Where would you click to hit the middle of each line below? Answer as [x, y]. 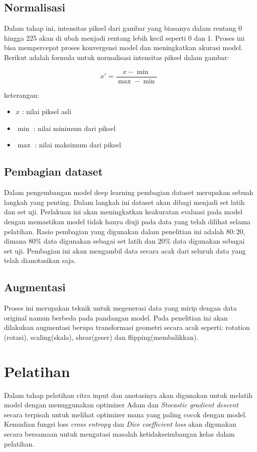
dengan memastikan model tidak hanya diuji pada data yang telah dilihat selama [127, 221]
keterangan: [22, 95]
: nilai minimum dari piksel [75, 128]
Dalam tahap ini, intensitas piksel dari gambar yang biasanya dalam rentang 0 [123, 28]
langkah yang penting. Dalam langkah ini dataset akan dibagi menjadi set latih [125, 202]
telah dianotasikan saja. [40, 260]
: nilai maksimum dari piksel [78, 145]
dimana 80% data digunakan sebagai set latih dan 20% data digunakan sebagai [124, 241]
